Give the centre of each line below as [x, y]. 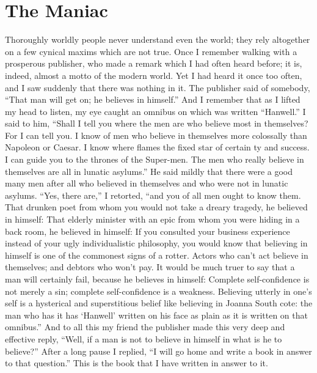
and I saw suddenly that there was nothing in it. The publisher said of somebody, [158, 87]
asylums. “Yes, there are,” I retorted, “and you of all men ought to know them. [153, 195]
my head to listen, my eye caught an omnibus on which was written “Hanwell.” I [155, 111]
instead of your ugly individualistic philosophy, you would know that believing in [156, 243]
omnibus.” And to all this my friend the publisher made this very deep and [145, 327]
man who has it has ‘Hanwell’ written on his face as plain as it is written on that [156, 315]
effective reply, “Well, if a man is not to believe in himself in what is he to [144, 338]
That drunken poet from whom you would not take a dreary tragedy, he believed [156, 207]
